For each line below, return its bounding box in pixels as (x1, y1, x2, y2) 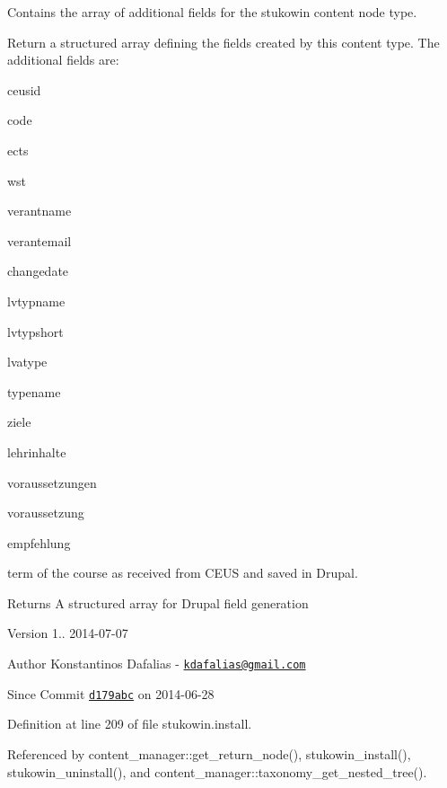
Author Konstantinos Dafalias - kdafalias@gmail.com (7, 654, 306, 673)
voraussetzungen (7, 473, 97, 491)
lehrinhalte (7, 442, 66, 461)
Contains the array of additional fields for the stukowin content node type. (7, 3, 417, 21)
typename (7, 382, 61, 401)
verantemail (7, 231, 72, 250)
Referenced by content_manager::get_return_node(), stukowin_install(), (7, 744, 411, 763)
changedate (7, 261, 69, 280)
